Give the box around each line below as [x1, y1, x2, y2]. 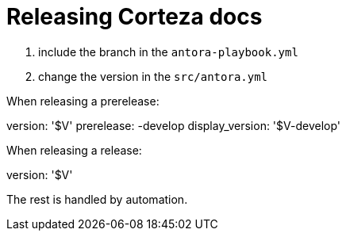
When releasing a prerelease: [6, 94, 160, 108]
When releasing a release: [6, 143, 142, 157]
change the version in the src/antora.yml [38, 69, 268, 83]
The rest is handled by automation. [6, 192, 188, 206]
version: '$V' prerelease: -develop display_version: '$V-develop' [6, 118, 341, 132]
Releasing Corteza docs [6, 3, 263, 30]
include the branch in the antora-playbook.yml [38, 44, 298, 59]
